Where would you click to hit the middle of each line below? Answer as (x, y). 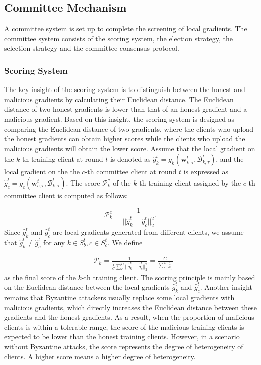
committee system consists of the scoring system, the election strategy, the (119, 38)
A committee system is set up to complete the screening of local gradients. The (126, 28)
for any (54, 242)
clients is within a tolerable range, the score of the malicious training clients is (124, 327)
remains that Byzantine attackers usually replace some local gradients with (119, 297)
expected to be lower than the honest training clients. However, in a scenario (122, 337)
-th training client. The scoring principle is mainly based (168, 277)
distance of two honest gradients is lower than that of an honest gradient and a (126, 109)
